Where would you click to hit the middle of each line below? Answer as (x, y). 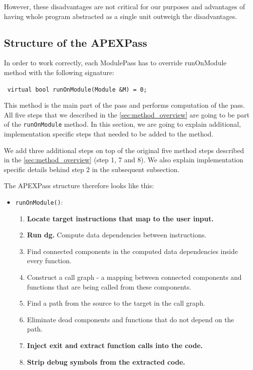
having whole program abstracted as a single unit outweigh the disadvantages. (121, 16)
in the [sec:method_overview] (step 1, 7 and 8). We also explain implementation (124, 160)
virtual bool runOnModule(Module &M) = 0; (77, 89)
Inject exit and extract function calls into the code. (115, 345)
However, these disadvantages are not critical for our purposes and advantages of (125, 6)
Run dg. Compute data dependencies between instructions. (117, 235)
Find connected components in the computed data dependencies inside (132, 251)
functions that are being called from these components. (109, 286)
